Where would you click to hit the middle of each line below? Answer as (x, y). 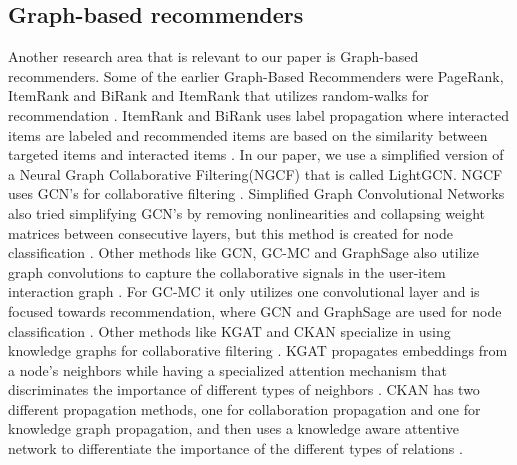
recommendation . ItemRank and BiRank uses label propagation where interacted (259, 114)
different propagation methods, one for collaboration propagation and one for (244, 408)
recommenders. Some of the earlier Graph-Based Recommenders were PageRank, (256, 75)
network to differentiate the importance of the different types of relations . (235, 448)
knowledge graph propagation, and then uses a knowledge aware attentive (233, 428)
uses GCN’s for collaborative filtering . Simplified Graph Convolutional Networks (256, 193)
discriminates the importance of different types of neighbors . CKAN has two (244, 389)
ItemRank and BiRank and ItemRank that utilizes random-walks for (218, 95)
